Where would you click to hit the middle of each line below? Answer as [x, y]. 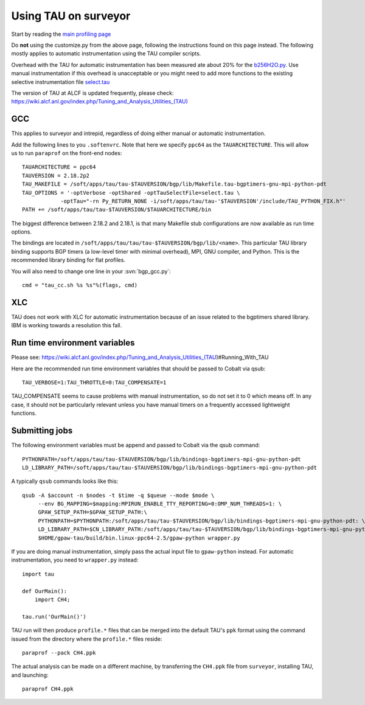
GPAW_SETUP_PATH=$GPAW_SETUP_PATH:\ [92, 512]
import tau [38, 574]
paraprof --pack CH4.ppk [59, 653]
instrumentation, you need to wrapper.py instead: [75, 560]
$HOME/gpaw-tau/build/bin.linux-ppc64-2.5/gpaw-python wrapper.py [139, 538]
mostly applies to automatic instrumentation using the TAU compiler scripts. [106, 54]
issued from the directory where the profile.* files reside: [87, 639]
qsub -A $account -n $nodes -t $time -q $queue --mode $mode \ [118, 495]
